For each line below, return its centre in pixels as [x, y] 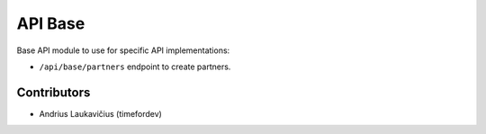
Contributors [54, 92]
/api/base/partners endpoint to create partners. [135, 67]
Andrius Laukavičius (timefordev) [100, 113]
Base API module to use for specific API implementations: [123, 50]
